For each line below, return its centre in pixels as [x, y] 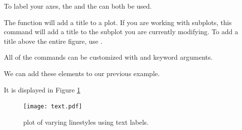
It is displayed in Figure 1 [42, 89]
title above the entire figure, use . [53, 41]
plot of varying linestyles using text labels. [86, 122]
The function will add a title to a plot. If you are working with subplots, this [118, 22]
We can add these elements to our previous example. [82, 73]
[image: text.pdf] [53, 107]
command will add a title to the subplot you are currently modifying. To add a [121, 32]
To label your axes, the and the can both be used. [78, 6]
